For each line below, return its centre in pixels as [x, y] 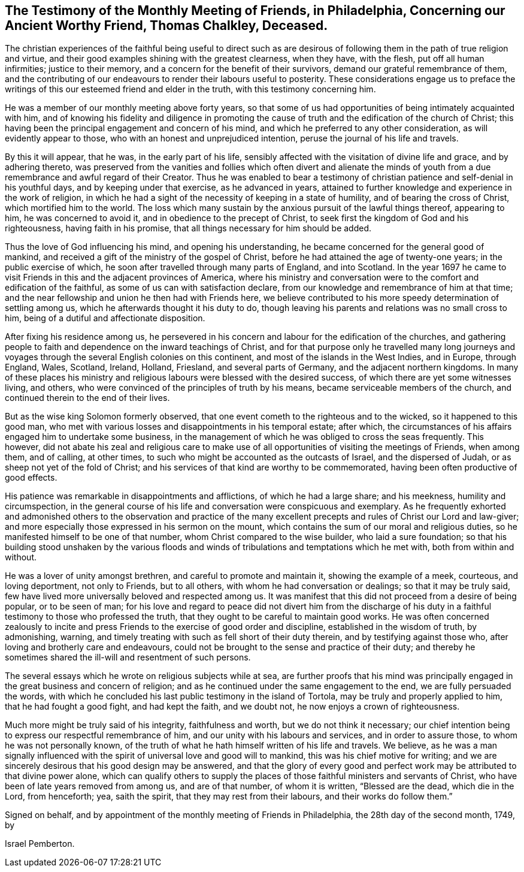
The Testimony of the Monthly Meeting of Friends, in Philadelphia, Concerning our [255, 10]
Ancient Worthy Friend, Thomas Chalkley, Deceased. [166, 25]
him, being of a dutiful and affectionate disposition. [105, 318]
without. [21, 557]
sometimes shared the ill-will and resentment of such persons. [128, 657]
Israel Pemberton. [40, 844]
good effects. [31, 478]
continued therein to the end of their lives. [87, 398]
